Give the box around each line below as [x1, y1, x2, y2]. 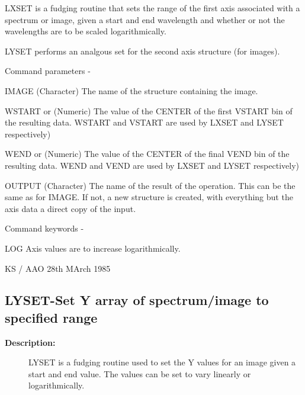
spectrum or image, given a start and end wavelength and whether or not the [5, 13, 285, 25]
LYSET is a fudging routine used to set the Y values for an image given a [28, 356, 296, 368]
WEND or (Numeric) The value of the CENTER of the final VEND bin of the [5, 147, 290, 160]
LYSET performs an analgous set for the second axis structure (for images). [5, 44, 280, 57]
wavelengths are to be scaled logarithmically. [5, 25, 166, 37]
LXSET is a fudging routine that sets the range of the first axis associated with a [5, 2, 300, 14]
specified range [5, 308, 98, 326]
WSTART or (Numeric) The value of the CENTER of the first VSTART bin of [5, 104, 293, 117]
